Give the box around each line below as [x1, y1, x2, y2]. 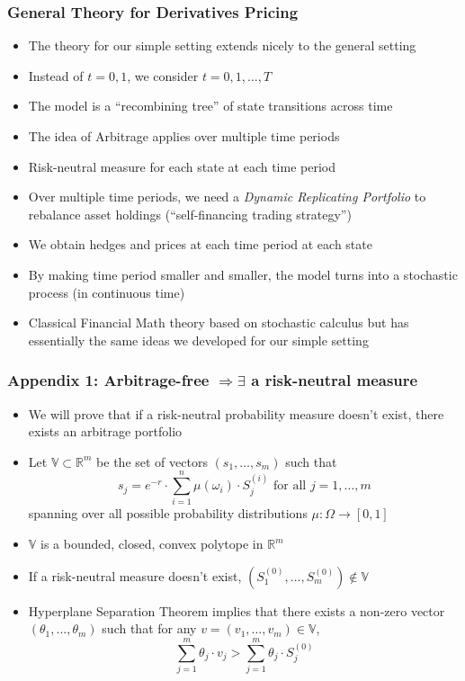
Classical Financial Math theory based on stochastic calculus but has [28, 313, 409, 332]
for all [273, 479, 307, 493]
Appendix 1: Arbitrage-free [7, 369, 210, 391]
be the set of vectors [96, 452, 208, 470]
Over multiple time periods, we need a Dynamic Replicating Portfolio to [28, 187, 426, 206]
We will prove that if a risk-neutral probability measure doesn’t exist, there [28, 404, 444, 423]
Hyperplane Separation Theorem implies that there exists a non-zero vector [28, 601, 445, 620]
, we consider [127, 66, 199, 85]
